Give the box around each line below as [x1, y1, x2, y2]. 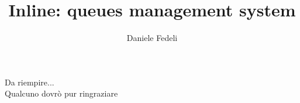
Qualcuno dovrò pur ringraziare [5, 87, 118, 99]
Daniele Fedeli [126, 32, 178, 44]
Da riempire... [5, 75, 54, 88]
